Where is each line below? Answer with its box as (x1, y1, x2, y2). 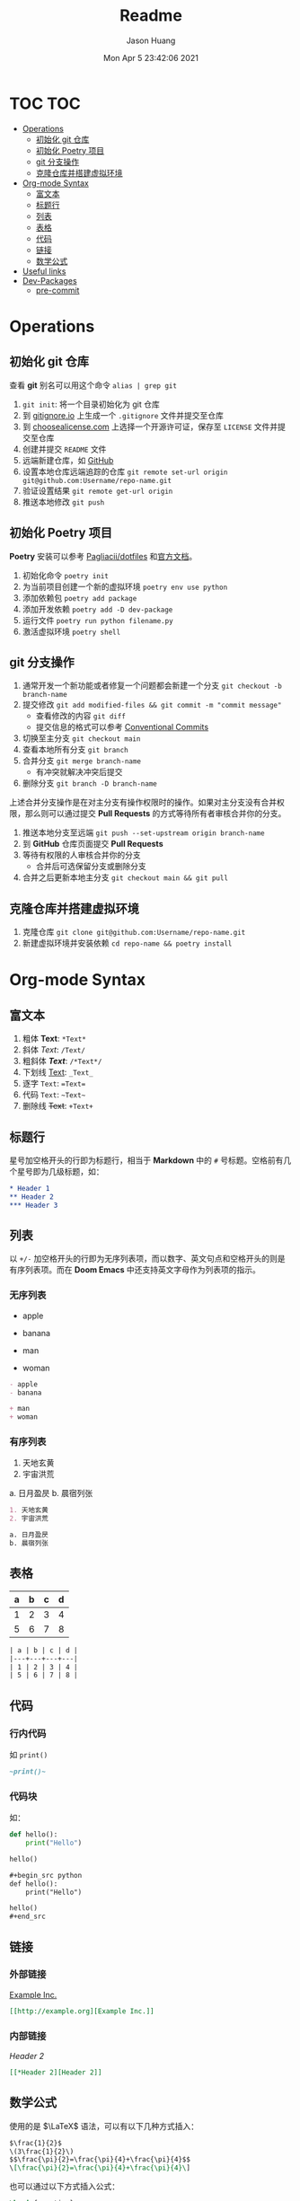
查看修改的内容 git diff (35, 710, 126, 721)
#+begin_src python (9, 1871, 83, 1880)
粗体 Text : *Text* (22, 1034, 87, 1044)
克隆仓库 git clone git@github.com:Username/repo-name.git (22, 927, 246, 938)
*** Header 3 (9, 1201, 58, 1210)
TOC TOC (9, 93, 81, 113)
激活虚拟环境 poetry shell (22, 626, 121, 637)
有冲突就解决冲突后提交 (35, 767, 123, 778)
